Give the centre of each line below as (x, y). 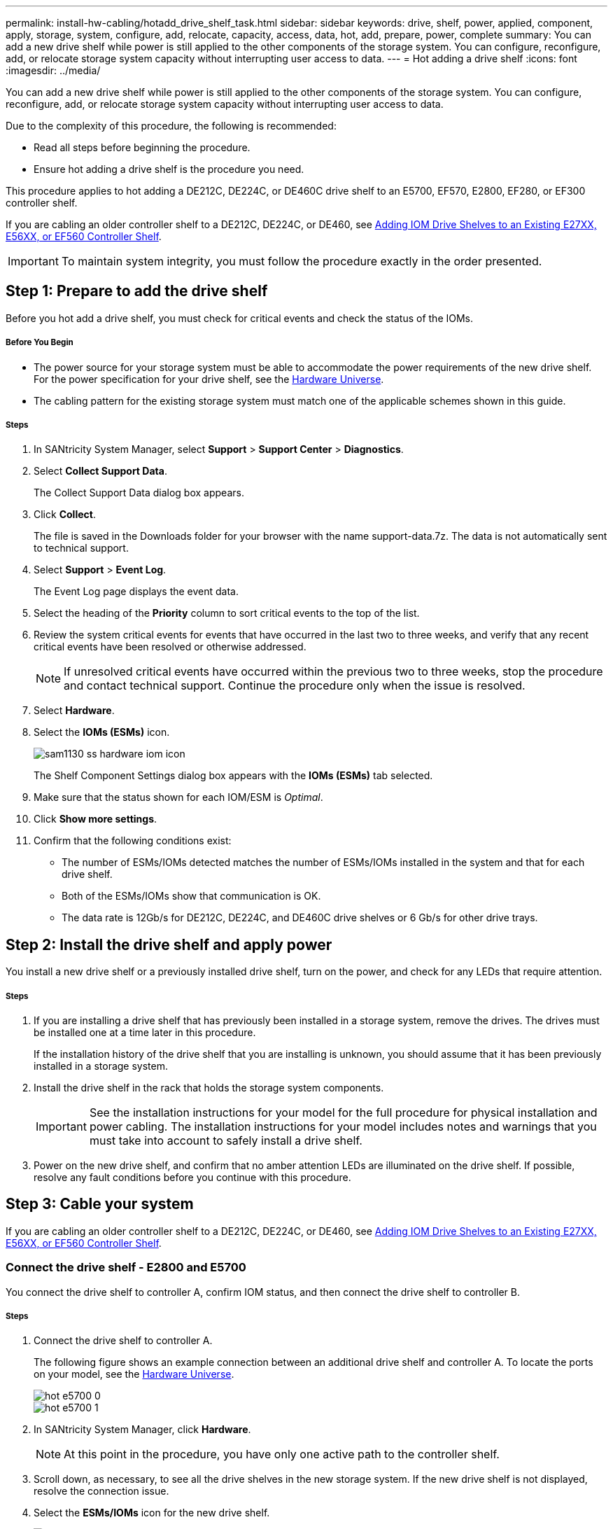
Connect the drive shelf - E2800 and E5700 (126, 1268)
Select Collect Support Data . (100, 471)
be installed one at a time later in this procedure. (145, 1033)
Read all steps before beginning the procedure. (142, 147)
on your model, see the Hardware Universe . (134, 1374)
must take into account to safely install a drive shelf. (226, 1141)
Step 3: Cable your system (100, 1204)
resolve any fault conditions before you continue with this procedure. (192, 1178)
